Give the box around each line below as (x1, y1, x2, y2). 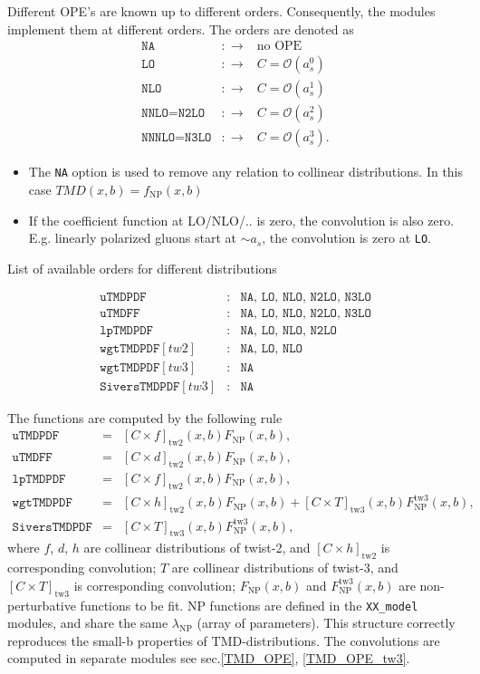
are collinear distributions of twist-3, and (171, 558, 398, 577)
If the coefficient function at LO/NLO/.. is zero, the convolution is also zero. (28, 210, 455, 229)
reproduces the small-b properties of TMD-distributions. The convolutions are (7, 631, 440, 650)
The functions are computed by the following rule (7, 408, 283, 427)
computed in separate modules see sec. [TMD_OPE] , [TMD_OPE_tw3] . (7, 649, 410, 668)
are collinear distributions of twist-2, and (83, 538, 311, 557)
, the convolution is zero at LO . (262, 228, 431, 247)
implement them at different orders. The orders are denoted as (7, 19, 354, 38)
